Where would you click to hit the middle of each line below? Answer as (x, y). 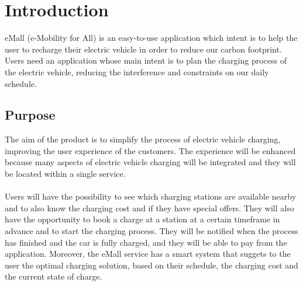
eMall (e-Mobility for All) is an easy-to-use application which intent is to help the (151, 38)
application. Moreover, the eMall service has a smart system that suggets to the (148, 254)
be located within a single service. (65, 174)
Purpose (30, 115)
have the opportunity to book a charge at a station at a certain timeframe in (142, 219)
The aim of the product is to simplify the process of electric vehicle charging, (143, 139)
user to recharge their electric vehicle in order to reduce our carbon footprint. (143, 49)
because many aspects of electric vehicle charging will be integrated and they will (150, 162)
